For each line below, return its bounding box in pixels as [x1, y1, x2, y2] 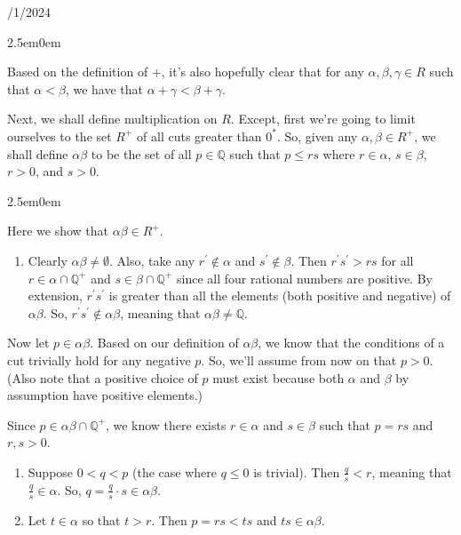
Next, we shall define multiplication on [7, 109, 218, 128]
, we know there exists [105, 415, 227, 434]
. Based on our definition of [90, 333, 239, 352]
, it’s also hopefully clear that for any [161, 62, 364, 81]
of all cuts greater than [137, 126, 262, 145]
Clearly [28, 251, 68, 269]
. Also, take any [109, 251, 195, 269]
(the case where [131, 462, 217, 481]
